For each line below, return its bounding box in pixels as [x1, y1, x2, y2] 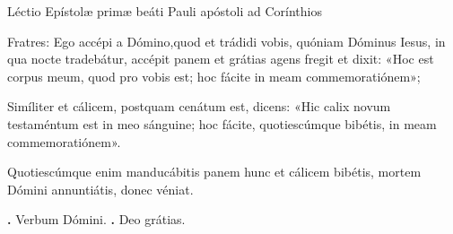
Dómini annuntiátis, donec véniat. [7, 179, 194, 198]
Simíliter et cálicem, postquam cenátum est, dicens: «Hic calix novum [7, 97, 391, 116]
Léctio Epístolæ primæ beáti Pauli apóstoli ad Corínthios [7, 2, 322, 20]
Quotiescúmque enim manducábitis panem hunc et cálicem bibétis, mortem [7, 162, 422, 181]
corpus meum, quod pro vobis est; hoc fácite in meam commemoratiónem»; [7, 66, 421, 85]
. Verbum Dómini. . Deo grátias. [7, 210, 186, 229]
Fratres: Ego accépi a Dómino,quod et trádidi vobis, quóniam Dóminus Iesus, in [7, 31, 446, 50]
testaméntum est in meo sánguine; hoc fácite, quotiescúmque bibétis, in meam [7, 114, 437, 133]
